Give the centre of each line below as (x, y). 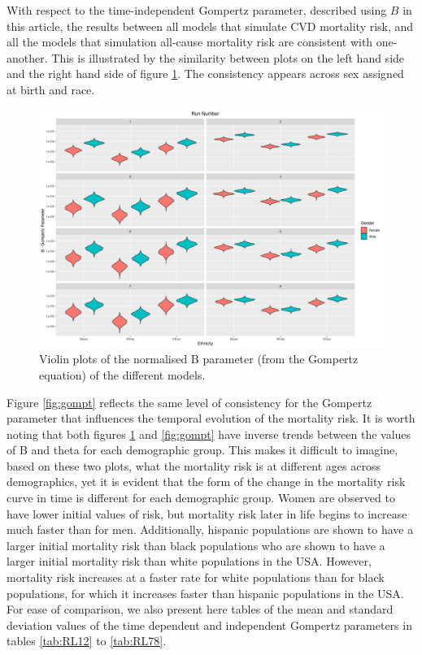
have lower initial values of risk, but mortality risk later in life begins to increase (207, 513)
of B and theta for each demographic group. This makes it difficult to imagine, (202, 450)
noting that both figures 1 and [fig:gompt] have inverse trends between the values (209, 434)
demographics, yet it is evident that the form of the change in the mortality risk (206, 481)
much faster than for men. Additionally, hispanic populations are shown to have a (210, 529)
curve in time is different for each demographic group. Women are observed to (201, 498)
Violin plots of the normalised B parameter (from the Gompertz (199, 359)
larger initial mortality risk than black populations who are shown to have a (196, 545)
